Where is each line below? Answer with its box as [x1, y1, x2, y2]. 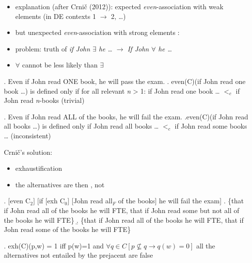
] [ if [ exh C [33, 196, 65, 206]
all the [196, 240, 215, 250]
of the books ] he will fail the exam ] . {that [118, 196, 244, 206]
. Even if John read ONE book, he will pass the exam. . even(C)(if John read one [4, 76, 246, 86]
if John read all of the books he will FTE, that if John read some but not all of [4, 205, 239, 215]
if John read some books [174, 121, 247, 131]
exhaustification [15, 163, 62, 173]
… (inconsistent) [4, 130, 51, 140]
